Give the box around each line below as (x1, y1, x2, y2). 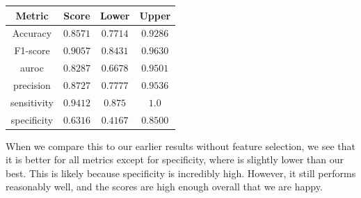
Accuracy (12, 26, 52, 40)
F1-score (14, 43, 50, 58)
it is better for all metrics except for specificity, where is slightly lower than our (6, 152, 344, 167)
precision (13, 77, 51, 92)
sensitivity (10, 94, 54, 109)
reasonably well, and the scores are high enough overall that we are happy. (6, 179, 323, 194)
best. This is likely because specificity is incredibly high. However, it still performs (6, 165, 356, 180)
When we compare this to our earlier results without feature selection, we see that (6, 138, 356, 153)
